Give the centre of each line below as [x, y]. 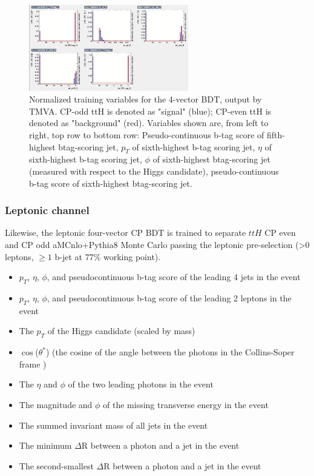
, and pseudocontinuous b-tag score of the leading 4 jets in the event [174, 277]
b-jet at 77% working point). [108, 256]
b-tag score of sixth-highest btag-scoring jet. [111, 183]
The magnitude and [56, 405]
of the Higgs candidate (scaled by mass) [121, 331]
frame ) [33, 364]
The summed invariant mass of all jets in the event [113, 425]
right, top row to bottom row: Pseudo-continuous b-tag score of [147, 135]
